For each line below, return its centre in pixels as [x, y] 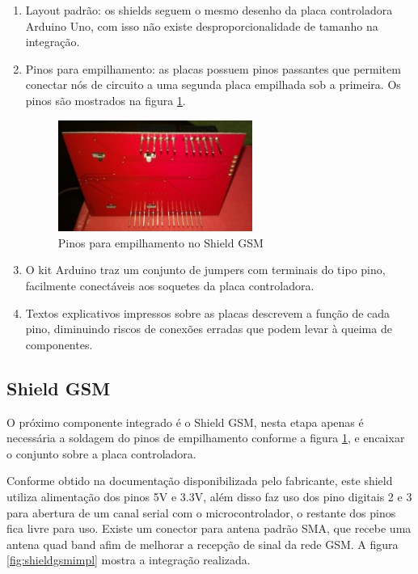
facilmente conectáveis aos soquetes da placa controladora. [170, 285]
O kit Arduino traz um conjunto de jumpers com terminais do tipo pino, [205, 270]
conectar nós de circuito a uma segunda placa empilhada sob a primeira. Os [213, 84]
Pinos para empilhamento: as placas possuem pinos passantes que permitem [213, 68]
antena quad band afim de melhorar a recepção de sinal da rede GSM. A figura [203, 544]
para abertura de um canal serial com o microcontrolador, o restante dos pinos [201, 512]
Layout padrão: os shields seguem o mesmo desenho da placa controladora [209, 10]
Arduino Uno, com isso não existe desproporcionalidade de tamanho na [202, 25]
